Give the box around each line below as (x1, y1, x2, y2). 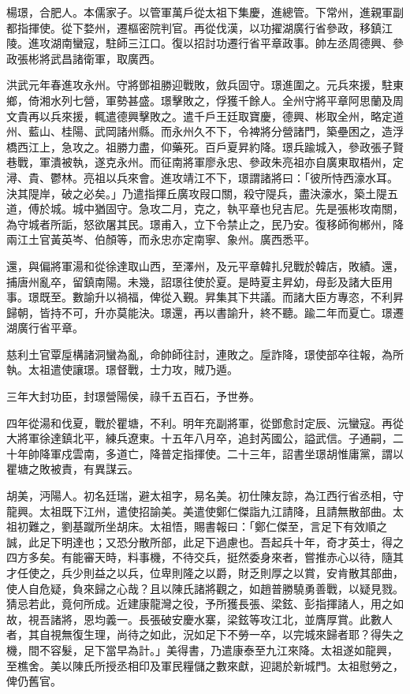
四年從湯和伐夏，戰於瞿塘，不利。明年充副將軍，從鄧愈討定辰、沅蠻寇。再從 (6, 414, 404, 431)
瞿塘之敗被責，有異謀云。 (6, 461, 139, 477)
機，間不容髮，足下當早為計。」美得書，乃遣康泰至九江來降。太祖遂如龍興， (6, 641, 398, 658)
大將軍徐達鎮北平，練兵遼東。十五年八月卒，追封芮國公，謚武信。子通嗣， (6, 430, 393, 446)
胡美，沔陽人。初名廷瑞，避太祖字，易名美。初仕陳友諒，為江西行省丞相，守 (6, 487, 404, 504)
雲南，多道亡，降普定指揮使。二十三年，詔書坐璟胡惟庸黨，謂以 (72, 445, 404, 461)
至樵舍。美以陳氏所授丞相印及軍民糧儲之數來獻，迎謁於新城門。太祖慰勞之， (6, 657, 404, 673)
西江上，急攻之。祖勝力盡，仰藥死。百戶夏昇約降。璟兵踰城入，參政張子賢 (17, 138, 404, 155)
